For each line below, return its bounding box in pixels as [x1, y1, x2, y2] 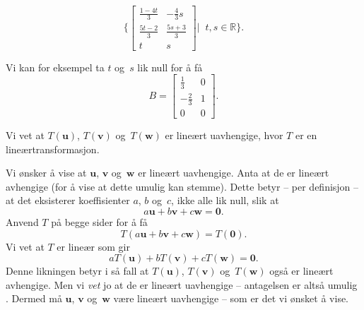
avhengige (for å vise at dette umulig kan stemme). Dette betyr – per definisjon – [6, 179, 359, 193]
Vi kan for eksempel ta [6, 59, 105, 74]
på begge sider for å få [51, 214, 148, 229]
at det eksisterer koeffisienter [6, 193, 130, 208]
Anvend [6, 214, 39, 229]
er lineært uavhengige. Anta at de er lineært [138, 165, 329, 180]
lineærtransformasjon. [6, 141, 100, 156]
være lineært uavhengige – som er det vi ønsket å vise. [113, 291, 349, 306]
